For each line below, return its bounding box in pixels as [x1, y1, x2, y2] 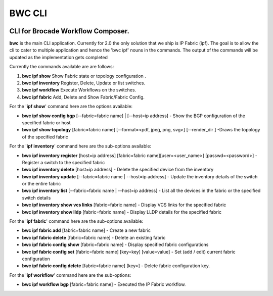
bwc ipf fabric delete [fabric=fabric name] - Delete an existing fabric [22, 234, 166, 240]
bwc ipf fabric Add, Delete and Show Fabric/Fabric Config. [22, 94, 145, 100]
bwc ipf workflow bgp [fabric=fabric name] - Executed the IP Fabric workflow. [22, 281, 186, 287]
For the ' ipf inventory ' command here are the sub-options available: [9, 143, 152, 149]
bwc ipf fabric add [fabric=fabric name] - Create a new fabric [22, 227, 151, 233]
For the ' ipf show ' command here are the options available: [9, 104, 133, 110]
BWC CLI [9, 8, 48, 19]
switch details [22, 194, 51, 201]
